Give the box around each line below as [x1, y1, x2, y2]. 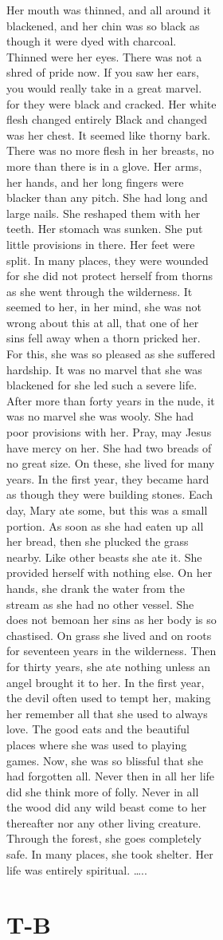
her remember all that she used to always [6, 705, 208, 721]
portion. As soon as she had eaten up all [6, 517, 204, 534]
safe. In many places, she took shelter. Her [6, 846, 213, 863]
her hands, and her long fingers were [6, 173, 184, 190]
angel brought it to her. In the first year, [6, 673, 205, 690]
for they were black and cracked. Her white [6, 95, 217, 112]
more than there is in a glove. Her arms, [6, 157, 202, 174]
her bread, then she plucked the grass [6, 533, 189, 550]
